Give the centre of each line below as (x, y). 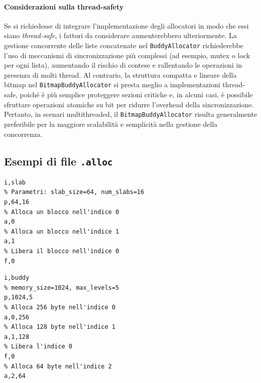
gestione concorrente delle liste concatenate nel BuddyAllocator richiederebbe (124, 45)
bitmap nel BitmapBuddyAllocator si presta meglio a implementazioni (112, 84)
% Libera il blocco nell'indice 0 (62, 251)
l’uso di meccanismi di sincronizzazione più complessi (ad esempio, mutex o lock (127, 55)
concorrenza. (23, 134)
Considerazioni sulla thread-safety (64, 6)
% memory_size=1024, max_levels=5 (62, 288)
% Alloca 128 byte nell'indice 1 (60, 327)
